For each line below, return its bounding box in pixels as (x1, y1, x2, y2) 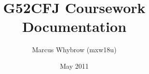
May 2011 (60, 60, 89, 71)
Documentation (22, 16, 127, 36)
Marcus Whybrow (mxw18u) (32, 44, 117, 55)
